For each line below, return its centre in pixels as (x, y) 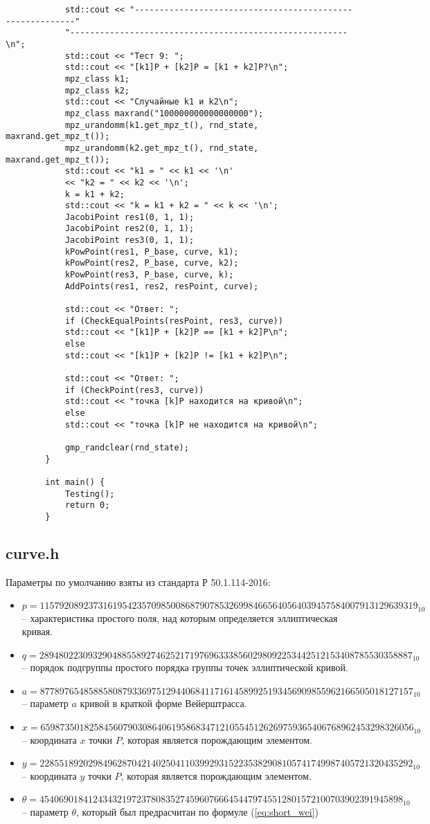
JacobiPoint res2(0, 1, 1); (129, 229)
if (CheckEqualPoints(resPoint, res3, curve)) (174, 321)
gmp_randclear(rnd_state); (127, 447)
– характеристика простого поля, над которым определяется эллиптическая (180, 617)
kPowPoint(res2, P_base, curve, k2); (152, 263)
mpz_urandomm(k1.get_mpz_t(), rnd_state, (162, 125)
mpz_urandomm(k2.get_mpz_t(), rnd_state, (162, 148)
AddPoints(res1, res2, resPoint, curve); (162, 286)
